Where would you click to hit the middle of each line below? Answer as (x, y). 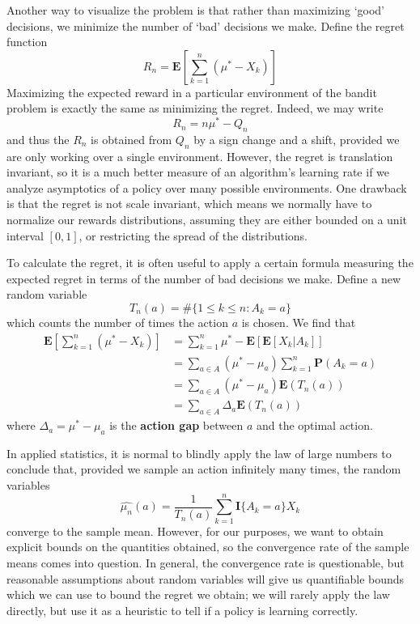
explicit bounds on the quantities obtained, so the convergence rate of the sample (208, 547)
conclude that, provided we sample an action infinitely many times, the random (204, 469)
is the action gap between (176, 425)
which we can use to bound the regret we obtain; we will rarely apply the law (198, 594)
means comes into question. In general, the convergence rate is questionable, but (206, 562)
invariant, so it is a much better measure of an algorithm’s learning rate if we (198, 172)
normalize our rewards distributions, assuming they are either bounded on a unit (207, 220)
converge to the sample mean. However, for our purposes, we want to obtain (195, 531)
